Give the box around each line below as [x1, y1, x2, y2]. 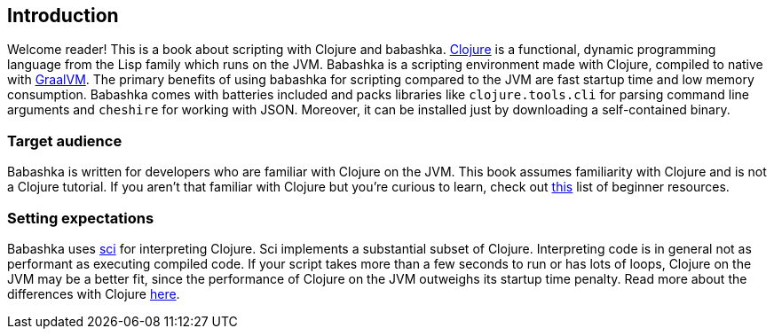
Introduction [7, 4, 119, 27]
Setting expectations [7, 208, 154, 227]
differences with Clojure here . [7, 285, 180, 301]
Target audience [7, 131, 122, 150]
